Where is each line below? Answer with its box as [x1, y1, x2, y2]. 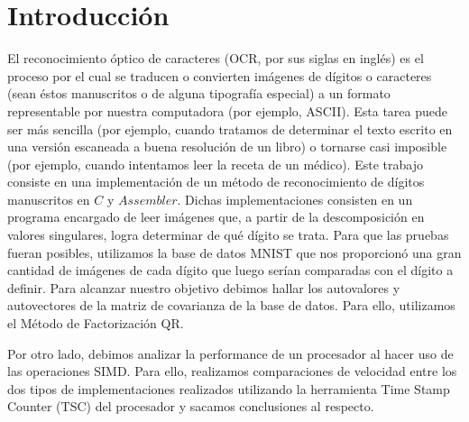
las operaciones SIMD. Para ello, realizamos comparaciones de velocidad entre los [7, 362, 457, 381]
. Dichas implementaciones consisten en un [177, 189, 413, 208]
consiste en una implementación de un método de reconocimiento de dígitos [7, 172, 425, 191]
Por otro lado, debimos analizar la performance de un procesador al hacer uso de [7, 344, 454, 362]
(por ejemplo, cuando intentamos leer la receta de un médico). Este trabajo [7, 154, 423, 173]
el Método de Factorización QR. [7, 314, 184, 333]
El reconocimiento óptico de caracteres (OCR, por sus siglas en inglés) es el [7, 49, 424, 68]
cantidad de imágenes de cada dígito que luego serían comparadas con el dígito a [7, 261, 454, 280]
